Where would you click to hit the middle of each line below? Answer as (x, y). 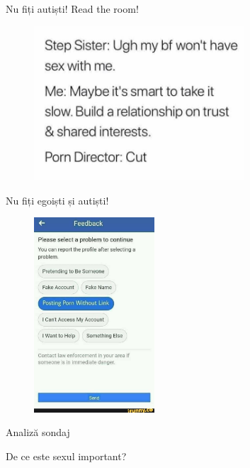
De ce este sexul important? (66, 456)
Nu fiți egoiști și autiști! (57, 200)
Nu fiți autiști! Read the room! (72, 9)
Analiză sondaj (38, 432)
